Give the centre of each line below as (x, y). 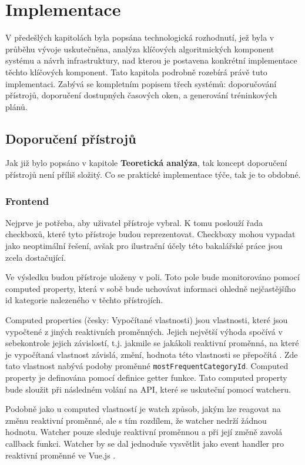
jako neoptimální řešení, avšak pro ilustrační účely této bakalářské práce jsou (144, 246)
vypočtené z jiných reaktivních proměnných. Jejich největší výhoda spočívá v (144, 331)
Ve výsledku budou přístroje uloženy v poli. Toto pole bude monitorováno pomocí (152, 277)
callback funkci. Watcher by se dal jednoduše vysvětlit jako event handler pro (145, 444)
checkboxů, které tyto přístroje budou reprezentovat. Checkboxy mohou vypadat (150, 234)
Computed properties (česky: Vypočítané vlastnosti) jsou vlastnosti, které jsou (147, 320)
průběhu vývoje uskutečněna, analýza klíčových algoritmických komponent (140, 49)
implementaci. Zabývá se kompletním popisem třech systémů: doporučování (141, 83)
